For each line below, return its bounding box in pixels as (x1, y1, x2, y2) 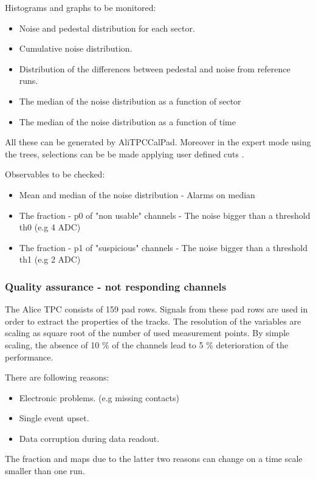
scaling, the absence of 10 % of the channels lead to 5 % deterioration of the (5, 338, 289, 351)
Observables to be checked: (5, 168, 105, 181)
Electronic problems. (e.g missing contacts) (19, 391, 179, 404)
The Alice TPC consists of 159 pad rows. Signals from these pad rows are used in (5, 303, 308, 315)
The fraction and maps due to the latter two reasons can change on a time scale (5, 452, 303, 465)
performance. (5, 350, 53, 363)
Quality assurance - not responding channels (5, 278, 227, 294)
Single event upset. (19, 412, 89, 424)
